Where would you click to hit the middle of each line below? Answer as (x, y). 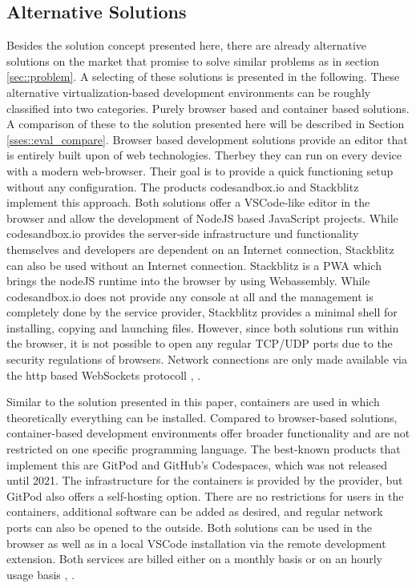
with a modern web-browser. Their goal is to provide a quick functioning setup (200, 170)
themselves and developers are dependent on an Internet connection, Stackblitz (200, 249)
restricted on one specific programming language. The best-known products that (204, 449)
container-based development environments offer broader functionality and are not (208, 433)
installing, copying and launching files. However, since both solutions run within (203, 327)
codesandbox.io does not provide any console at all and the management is (190, 296)
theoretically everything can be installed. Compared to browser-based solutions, (202, 417)
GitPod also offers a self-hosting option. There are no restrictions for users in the (205, 495)
